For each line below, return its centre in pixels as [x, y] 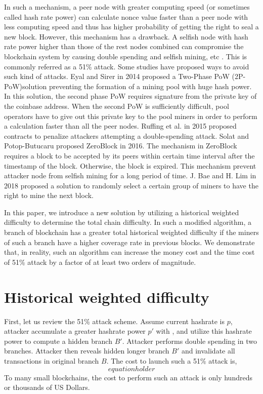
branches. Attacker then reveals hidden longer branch [87, 351]
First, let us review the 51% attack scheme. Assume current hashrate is [115, 321]
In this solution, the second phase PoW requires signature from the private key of [130, 96]
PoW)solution [26, 86]
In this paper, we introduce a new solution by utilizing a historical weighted [122, 212]
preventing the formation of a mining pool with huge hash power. [150, 86]
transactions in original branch [52, 360]
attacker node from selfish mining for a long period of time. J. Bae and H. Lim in [130, 175]
